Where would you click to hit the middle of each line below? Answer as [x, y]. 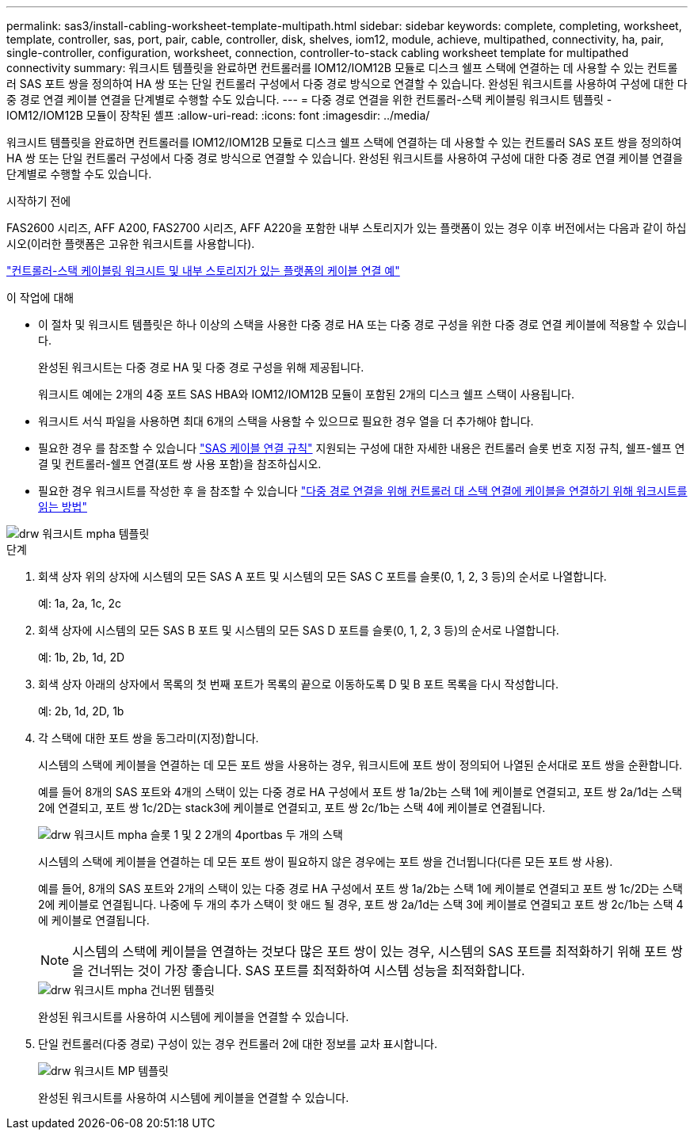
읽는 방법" [63, 507]
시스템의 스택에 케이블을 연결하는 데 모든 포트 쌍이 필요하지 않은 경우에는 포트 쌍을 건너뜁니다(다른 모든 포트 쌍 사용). [326, 862]
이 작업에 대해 [40, 297]
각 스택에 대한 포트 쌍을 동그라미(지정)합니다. [149, 738]
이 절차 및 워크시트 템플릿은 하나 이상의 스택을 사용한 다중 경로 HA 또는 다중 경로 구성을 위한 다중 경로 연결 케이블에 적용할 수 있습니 [363, 324]
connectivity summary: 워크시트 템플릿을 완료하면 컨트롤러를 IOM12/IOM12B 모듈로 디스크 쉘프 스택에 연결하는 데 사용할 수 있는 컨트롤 [342, 68]
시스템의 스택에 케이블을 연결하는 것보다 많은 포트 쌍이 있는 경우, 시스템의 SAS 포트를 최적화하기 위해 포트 [370, 951]
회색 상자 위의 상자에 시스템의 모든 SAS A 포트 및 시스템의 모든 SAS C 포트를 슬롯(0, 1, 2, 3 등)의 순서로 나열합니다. [322, 576]
